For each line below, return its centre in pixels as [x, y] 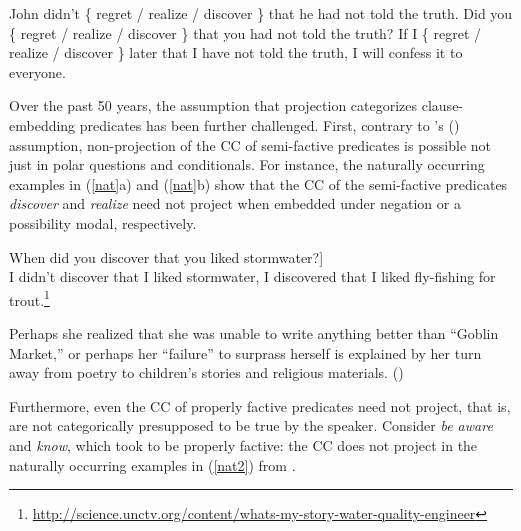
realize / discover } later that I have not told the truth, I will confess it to [236, 52]
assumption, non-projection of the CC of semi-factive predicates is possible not [250, 144]
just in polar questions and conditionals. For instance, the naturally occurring [247, 164]
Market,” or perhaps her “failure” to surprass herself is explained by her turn [245, 352]
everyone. [37, 71]
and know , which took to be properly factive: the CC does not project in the [243, 444]
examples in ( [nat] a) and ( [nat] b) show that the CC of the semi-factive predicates [258, 183]
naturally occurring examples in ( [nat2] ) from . [152, 464]
